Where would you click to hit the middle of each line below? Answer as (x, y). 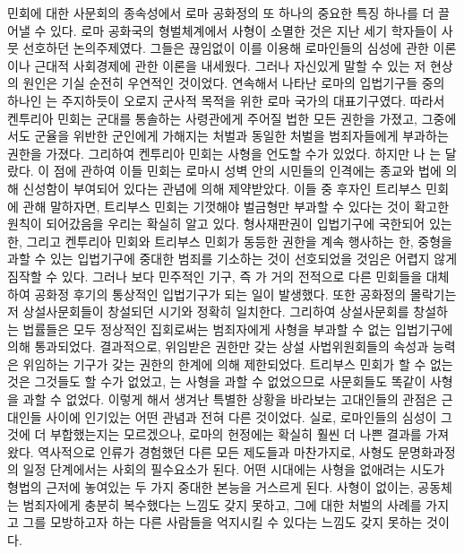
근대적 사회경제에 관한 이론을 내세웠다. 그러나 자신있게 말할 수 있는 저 (230, 65)
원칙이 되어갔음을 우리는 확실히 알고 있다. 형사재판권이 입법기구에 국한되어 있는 (230, 224)
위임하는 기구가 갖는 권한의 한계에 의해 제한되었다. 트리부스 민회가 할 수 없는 (238, 364)
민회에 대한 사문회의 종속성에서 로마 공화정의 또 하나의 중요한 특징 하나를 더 (221, 13)
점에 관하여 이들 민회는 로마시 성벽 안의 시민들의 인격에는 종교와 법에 (247, 171)
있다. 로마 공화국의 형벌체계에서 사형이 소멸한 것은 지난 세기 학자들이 (244, 30)
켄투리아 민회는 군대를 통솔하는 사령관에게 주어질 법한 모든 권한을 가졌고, (213, 118)
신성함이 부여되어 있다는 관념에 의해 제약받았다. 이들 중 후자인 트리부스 (222, 188)
